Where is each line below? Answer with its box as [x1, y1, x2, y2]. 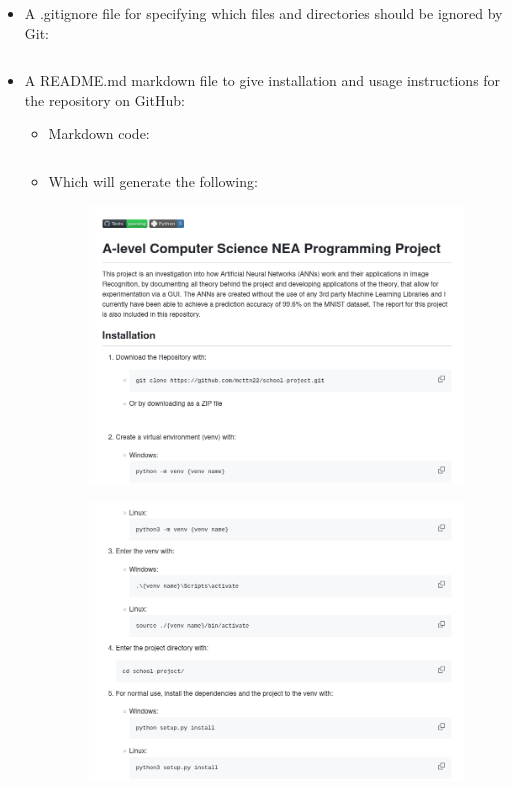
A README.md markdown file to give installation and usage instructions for [24, 70, 501, 91]
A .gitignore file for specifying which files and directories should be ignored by [24, 3, 503, 23]
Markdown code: [48, 123, 150, 144]
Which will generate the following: [48, 170, 258, 191]
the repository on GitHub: [24, 89, 185, 110]
